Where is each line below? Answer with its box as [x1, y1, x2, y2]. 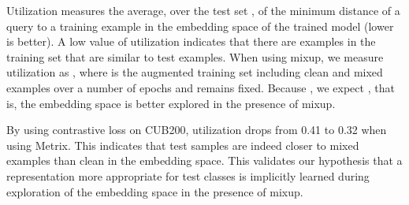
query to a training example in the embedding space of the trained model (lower [6, 17, 394, 34]
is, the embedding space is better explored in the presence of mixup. [6, 95, 336, 111]
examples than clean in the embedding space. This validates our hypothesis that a [6, 152, 403, 169]
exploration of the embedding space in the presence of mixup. [6, 183, 303, 199]
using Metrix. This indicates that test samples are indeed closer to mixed [6, 136, 359, 153]
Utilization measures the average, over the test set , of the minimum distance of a [6, 2, 400, 18]
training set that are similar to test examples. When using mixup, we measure [6, 48, 384, 65]
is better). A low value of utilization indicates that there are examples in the [6, 33, 376, 50]
